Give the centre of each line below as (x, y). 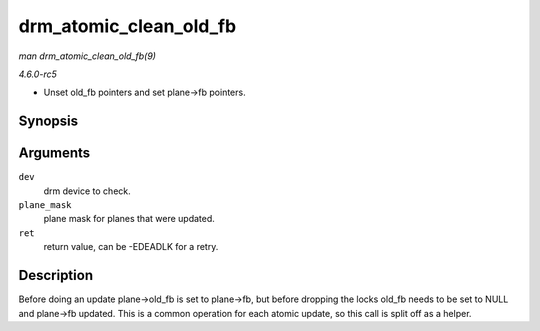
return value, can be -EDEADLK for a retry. (131, 247)
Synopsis (48, 121)
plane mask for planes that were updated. (129, 219)
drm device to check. (87, 191)
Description (56, 275)
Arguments (54, 153)
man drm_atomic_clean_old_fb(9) (87, 56)
